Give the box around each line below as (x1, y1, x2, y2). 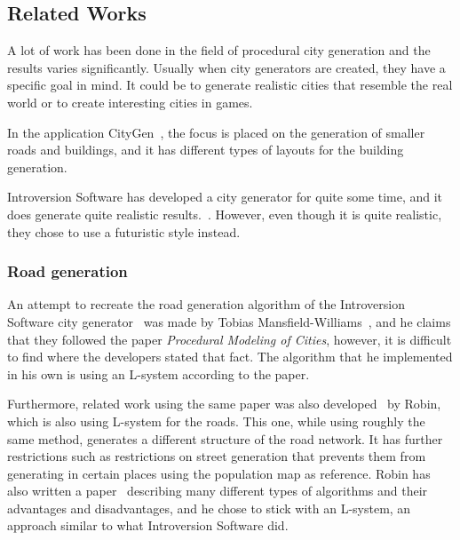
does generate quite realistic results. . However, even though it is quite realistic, (7, 204, 442, 223)
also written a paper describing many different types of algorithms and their (7, 481, 428, 500)
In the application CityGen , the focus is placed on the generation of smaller (7, 123, 425, 141)
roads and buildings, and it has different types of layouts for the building (7, 140, 404, 159)
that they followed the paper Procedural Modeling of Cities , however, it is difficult (7, 330, 452, 348)
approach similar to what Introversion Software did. (7, 516, 289, 535)
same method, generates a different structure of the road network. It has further (7, 429, 443, 448)
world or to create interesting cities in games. (7, 92, 253, 111)
